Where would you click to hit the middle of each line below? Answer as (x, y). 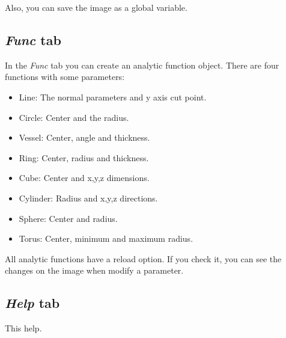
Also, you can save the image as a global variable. (96, 7)
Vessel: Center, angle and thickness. (84, 137)
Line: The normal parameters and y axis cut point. (113, 97)
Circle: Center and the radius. (74, 117)
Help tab (32, 303)
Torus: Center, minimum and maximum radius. (106, 238)
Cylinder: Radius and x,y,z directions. (88, 198)
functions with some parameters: (65, 77)
